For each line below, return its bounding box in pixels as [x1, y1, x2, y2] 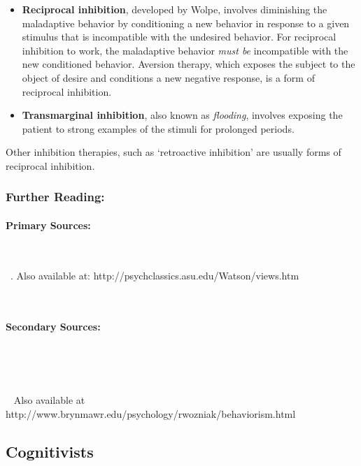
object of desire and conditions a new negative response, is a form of [22, 70, 315, 85]
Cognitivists [6, 440, 94, 462]
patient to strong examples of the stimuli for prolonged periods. [22, 121, 295, 136]
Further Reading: [6, 188, 105, 205]
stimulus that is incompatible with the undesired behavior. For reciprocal [22, 29, 337, 44]
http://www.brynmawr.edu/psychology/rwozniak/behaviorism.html [6, 406, 296, 421]
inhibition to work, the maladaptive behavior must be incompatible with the [22, 43, 348, 57]
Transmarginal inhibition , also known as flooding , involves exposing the [22, 108, 343, 122]
